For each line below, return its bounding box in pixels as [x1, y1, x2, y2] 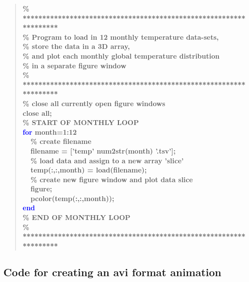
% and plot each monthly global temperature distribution [22, 50, 220, 61]
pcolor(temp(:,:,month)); [30, 193, 115, 203]
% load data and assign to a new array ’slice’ [30, 155, 184, 165]
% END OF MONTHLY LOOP [22, 212, 131, 222]
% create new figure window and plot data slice [30, 174, 193, 184]
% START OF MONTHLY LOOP [22, 117, 139, 127]
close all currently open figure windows [32, 98, 166, 108]
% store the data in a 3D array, [22, 41, 130, 51]
